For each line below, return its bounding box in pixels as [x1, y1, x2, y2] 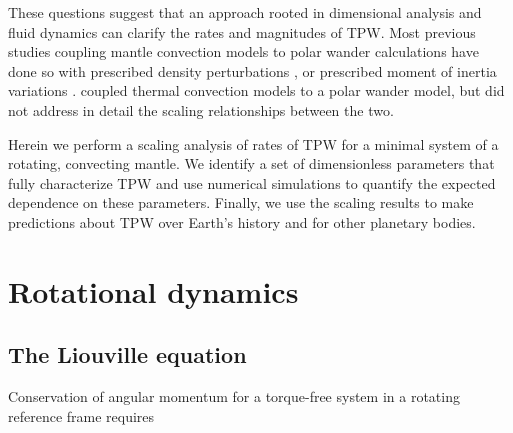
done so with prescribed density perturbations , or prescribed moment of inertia [8, 60, 497, 81]
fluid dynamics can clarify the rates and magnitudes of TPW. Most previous [8, 21, 476, 42]
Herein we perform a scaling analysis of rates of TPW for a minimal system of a [8, 133, 499, 154]
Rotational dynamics [8, 270, 299, 311]
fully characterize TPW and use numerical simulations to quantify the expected [8, 172, 496, 193]
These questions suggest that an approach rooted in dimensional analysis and [8, 2, 482, 22]
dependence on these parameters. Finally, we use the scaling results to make [8, 192, 474, 213]
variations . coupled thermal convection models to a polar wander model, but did [8, 80, 505, 101]
